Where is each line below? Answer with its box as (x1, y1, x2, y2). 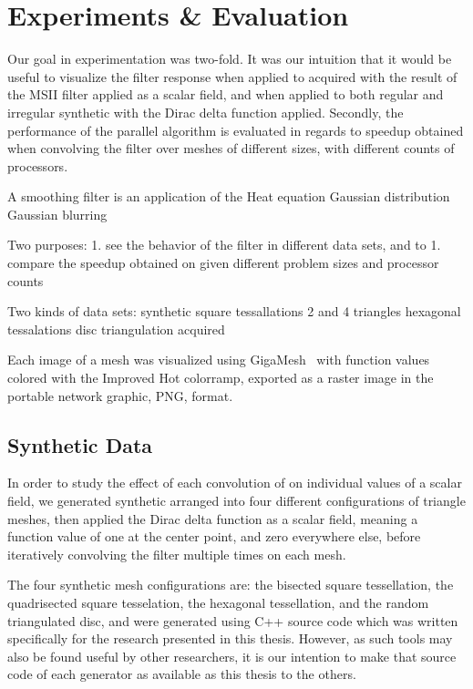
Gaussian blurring (7, 204, 108, 223)
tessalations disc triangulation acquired (7, 319, 225, 338)
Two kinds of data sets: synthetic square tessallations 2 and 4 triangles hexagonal (7, 302, 461, 321)
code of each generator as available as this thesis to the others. (7, 664, 356, 684)
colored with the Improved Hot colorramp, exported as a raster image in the (7, 368, 434, 387)
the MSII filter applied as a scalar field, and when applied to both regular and (7, 85, 444, 104)
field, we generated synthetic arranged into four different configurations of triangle (7, 491, 466, 510)
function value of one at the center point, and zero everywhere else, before (7, 527, 421, 546)
